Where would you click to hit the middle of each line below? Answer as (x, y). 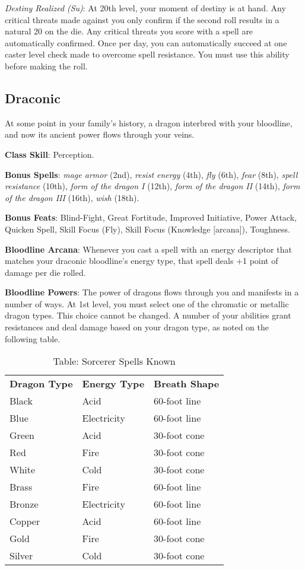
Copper (25, 521)
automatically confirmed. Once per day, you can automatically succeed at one (146, 42)
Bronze (24, 504)
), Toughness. (266, 229)
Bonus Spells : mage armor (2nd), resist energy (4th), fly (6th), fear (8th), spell (151, 174)
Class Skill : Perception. (50, 154)
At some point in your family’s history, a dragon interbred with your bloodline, (149, 122)
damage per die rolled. (45, 272)
